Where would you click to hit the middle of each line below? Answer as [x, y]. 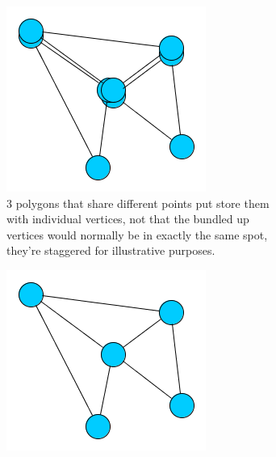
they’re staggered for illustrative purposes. [111, 250]
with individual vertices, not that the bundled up [128, 219]
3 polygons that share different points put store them [138, 203]
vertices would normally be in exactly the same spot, [137, 234]
